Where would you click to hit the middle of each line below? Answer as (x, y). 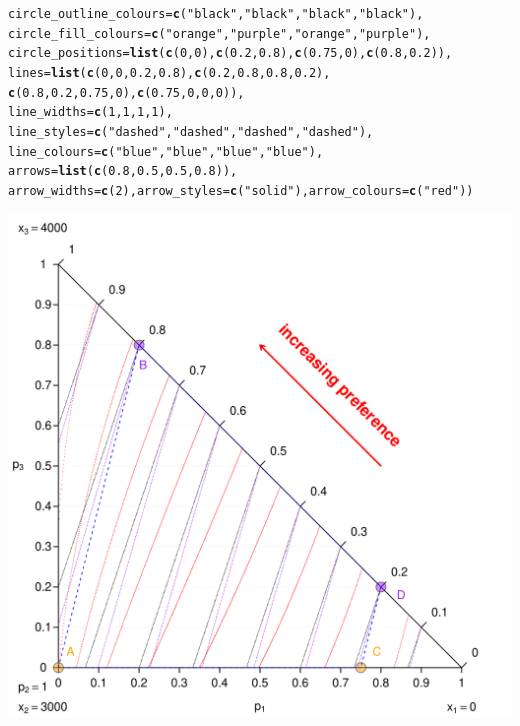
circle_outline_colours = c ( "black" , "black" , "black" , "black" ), (216, 14)
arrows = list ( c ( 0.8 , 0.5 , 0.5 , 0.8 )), (123, 171)
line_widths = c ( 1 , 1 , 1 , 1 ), (90, 112)
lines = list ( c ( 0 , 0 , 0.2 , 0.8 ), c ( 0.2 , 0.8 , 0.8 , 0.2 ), (169, 72)
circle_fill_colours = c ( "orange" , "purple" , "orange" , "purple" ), (219, 33)
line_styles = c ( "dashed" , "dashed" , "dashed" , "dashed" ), (191, 131)
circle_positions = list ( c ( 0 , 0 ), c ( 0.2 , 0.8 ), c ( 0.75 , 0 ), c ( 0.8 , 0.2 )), (230, 53)
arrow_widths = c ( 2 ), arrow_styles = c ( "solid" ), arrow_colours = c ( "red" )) (241, 190)
